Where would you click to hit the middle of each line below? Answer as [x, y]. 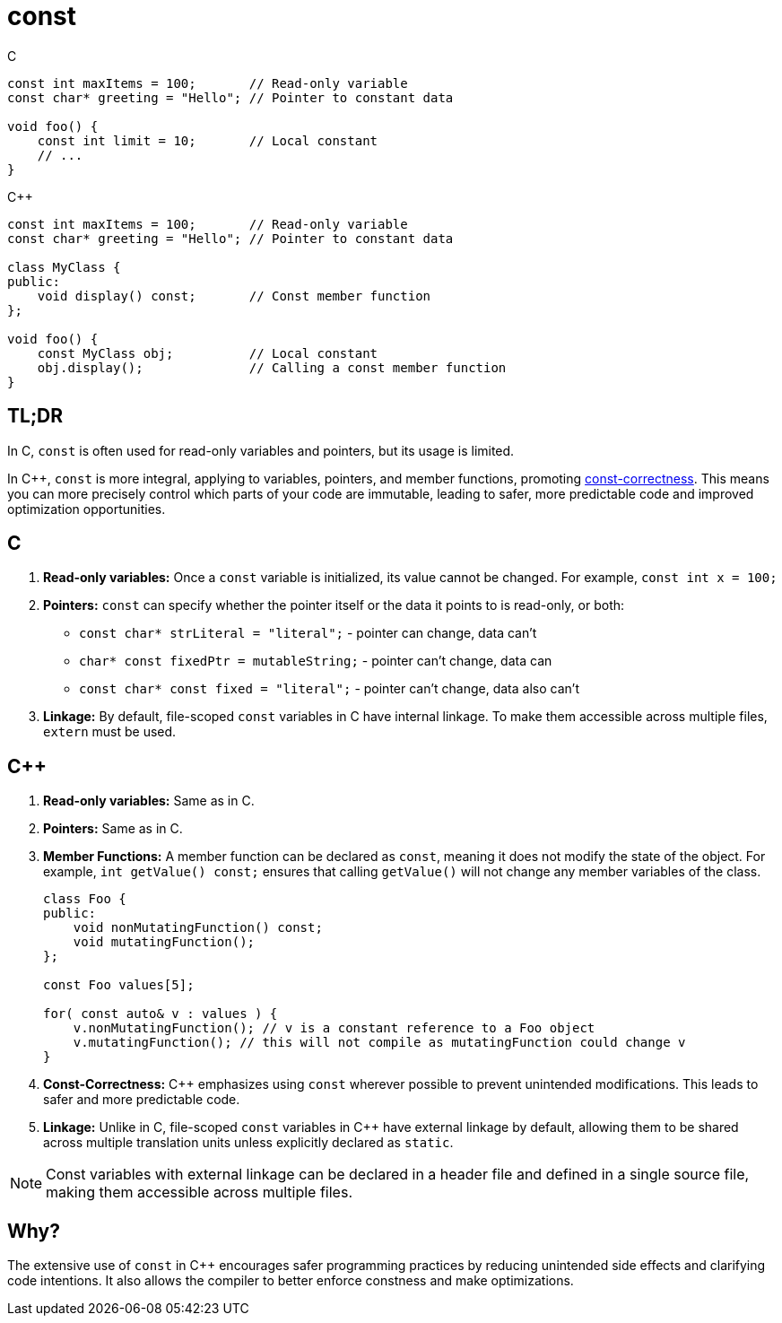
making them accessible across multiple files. [199, 1192]
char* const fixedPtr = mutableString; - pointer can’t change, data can [316, 661]
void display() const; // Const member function [234, 296]
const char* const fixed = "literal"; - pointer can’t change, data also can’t [329, 689]
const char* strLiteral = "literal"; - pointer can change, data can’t [308, 633]
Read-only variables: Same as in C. [149, 801]
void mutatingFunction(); [164, 942]
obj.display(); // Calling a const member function [272, 367]
